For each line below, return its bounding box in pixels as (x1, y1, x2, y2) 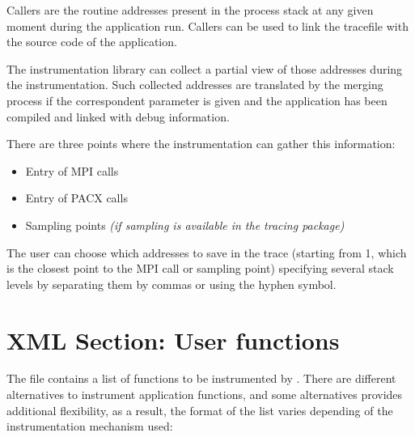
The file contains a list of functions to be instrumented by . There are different (6, 370, 396, 387)
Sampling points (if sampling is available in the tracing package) (25, 216, 345, 233)
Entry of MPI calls (25, 162, 119, 179)
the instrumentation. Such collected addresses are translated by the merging (6, 76, 383, 93)
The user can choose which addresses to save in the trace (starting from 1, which (6, 244, 407, 261)
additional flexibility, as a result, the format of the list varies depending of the (6, 401, 393, 418)
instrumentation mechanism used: (6, 418, 173, 435)
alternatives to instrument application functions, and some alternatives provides (6, 386, 403, 403)
